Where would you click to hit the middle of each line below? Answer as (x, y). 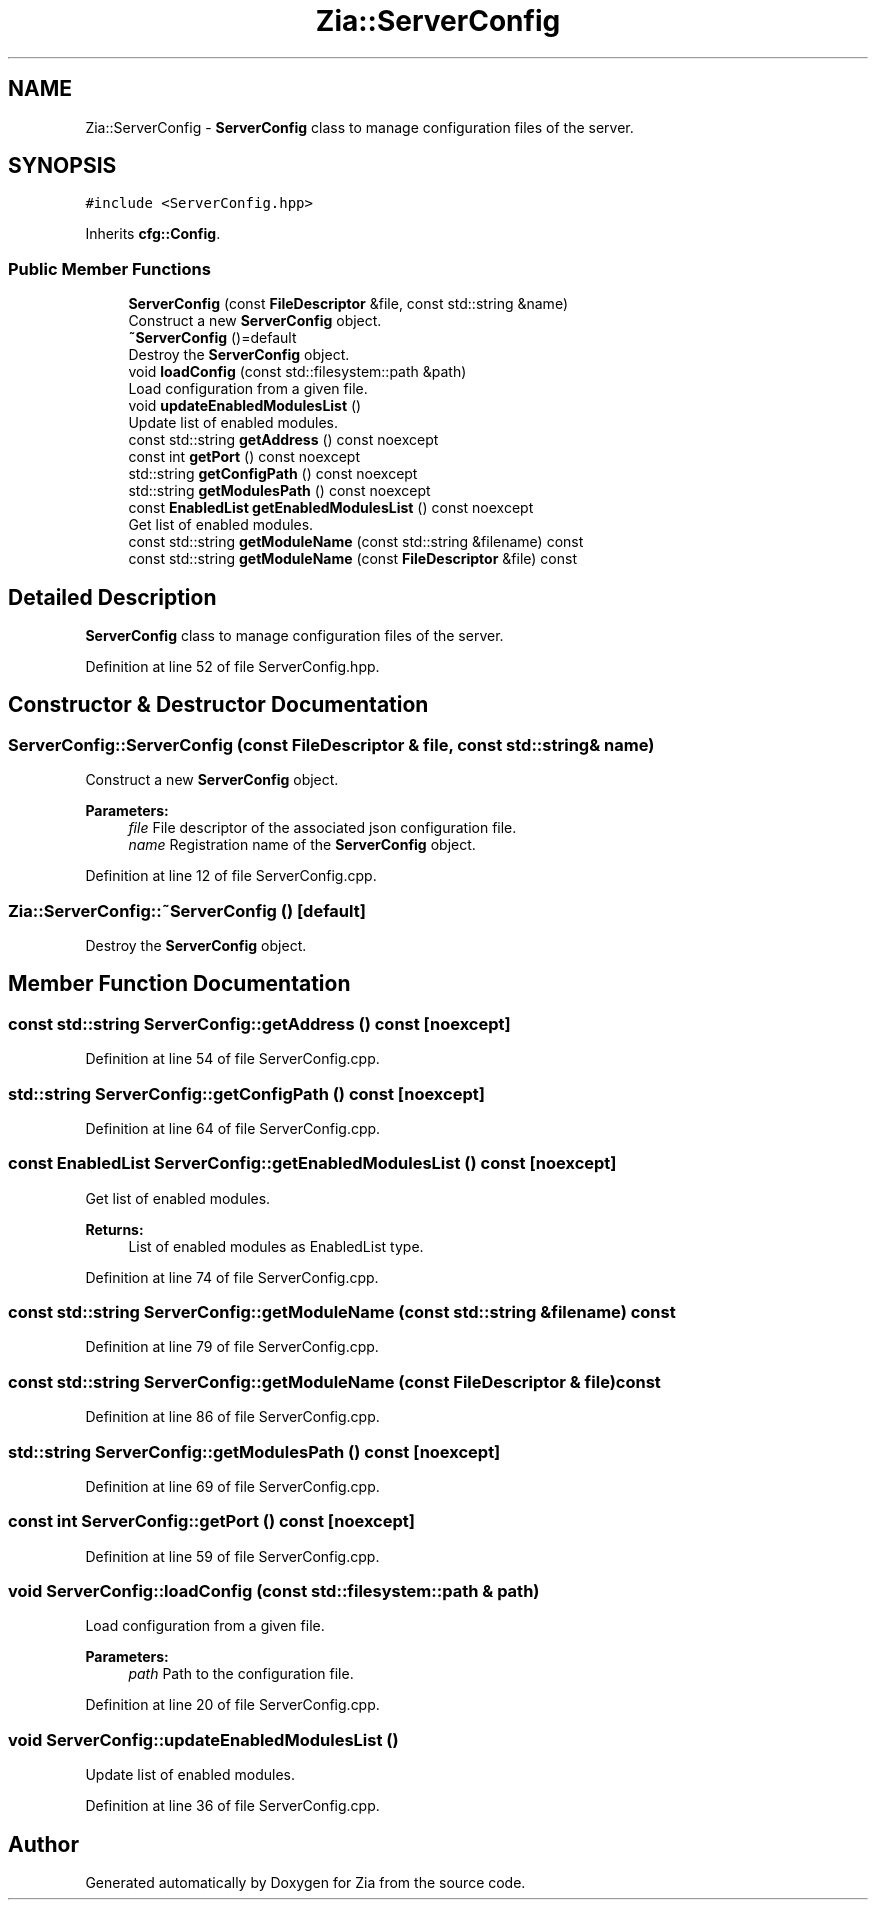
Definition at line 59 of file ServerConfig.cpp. (232, 1556)
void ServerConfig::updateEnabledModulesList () (203, 1739)
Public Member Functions (109, 268)
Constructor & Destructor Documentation (218, 705)
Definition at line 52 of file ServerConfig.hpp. (232, 667)
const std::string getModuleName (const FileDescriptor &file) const (352, 559)
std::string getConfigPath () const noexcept (273, 474)
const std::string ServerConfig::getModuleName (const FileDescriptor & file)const (334, 1381)
